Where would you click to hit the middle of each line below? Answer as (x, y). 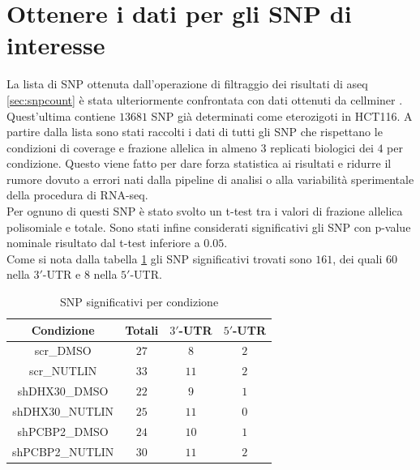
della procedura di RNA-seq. (77, 195)
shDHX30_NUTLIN (63, 411)
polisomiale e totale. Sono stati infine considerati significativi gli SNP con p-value (209, 226)
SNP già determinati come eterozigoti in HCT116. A (282, 115)
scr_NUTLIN (63, 371)
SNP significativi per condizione (139, 302)
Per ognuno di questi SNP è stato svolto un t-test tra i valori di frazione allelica (205, 211)
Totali (142, 329)
